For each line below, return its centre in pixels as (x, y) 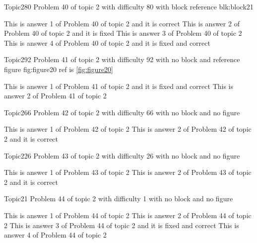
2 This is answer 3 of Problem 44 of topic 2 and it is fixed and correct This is (122, 225)
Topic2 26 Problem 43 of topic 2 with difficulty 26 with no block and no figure (122, 155)
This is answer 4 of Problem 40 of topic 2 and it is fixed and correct (107, 42)
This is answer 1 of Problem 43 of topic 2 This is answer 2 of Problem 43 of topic (128, 172)
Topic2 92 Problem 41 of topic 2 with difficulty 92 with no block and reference (122, 59)
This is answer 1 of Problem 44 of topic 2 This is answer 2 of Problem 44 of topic (128, 215)
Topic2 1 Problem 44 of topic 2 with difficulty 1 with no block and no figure (119, 199)
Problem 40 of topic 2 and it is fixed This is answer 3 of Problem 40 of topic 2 (123, 33)
